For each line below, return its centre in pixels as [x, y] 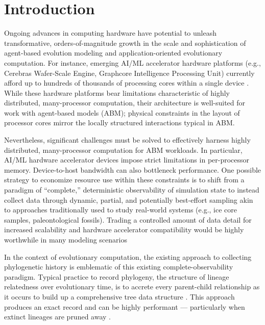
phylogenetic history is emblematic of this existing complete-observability [119, 267]
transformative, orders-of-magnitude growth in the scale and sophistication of [125, 43]
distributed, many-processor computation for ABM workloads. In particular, [123, 150]
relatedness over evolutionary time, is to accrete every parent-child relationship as [132, 287]
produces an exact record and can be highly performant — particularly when [125, 306]
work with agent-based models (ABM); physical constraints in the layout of [122, 112]
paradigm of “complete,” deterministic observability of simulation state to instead [132, 190]
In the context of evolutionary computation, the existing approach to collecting [128, 256]
